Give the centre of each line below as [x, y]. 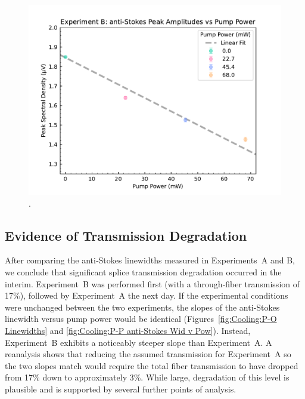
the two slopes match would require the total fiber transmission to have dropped [152, 365]
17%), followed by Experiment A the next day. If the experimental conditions [147, 295]
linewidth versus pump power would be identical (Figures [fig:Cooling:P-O [141, 319]
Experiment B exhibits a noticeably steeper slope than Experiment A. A [139, 342]
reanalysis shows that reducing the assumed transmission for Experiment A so [148, 354]
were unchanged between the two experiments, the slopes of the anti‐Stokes [142, 307]
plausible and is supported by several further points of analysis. [121, 389]
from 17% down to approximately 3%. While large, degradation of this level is [147, 377]
